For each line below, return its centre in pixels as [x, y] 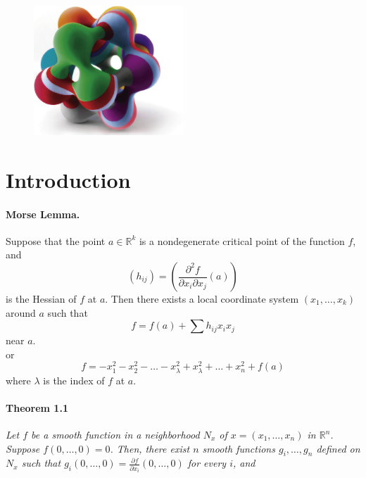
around [21, 312]
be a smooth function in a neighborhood [115, 435]
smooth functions [239, 448]
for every [207, 463]
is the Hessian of [41, 299]
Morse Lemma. [43, 214]
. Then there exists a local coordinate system [202, 299]
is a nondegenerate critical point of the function [242, 240]
